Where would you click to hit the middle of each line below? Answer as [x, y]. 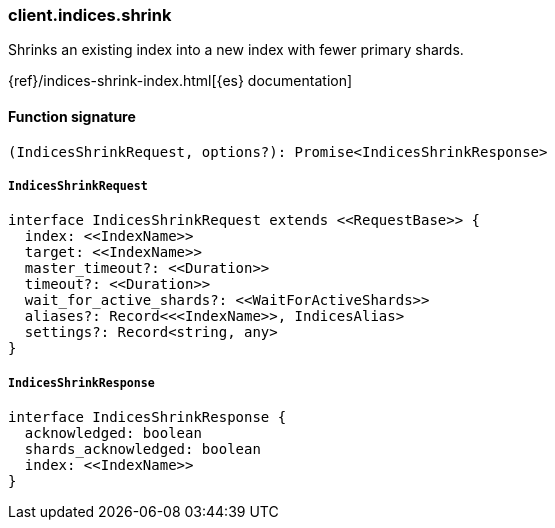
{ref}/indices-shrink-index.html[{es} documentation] [180, 81]
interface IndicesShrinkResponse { [147, 417]
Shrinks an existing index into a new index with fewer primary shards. [236, 50]
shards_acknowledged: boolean [142, 449]
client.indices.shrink [90, 15]
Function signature [72, 116]
